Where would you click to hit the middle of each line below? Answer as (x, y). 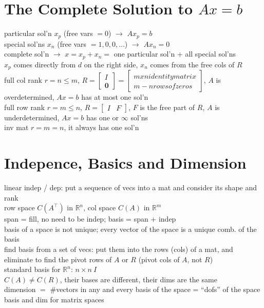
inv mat (16, 127)
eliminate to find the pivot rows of (58, 259)
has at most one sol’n (115, 97)
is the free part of (167, 107)
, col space (100, 207)
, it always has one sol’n (101, 127)
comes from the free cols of (192, 64)
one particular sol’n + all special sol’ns (175, 54)
